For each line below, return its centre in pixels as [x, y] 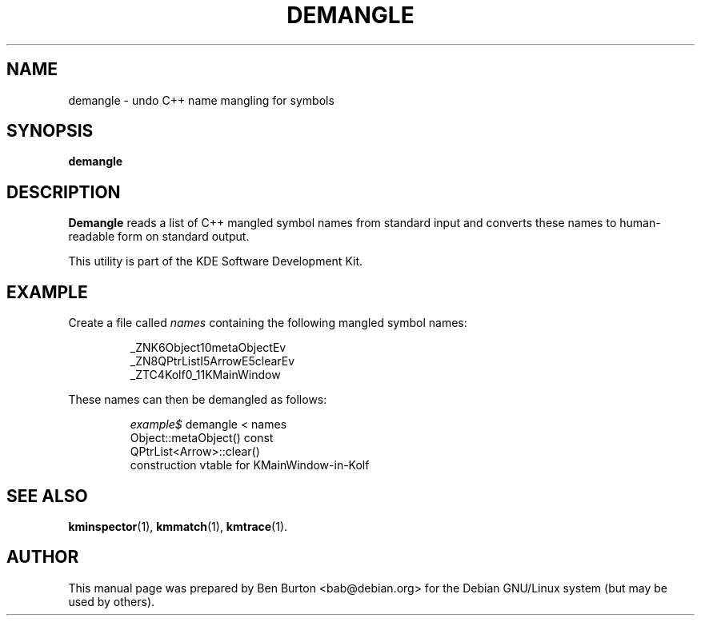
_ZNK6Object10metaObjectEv [208, 348]
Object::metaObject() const [202, 438]
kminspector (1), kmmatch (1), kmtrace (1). [178, 526]
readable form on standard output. [159, 237]
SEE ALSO [47, 496]
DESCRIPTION [64, 192]
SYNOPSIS [50, 131]
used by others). [112, 601]
